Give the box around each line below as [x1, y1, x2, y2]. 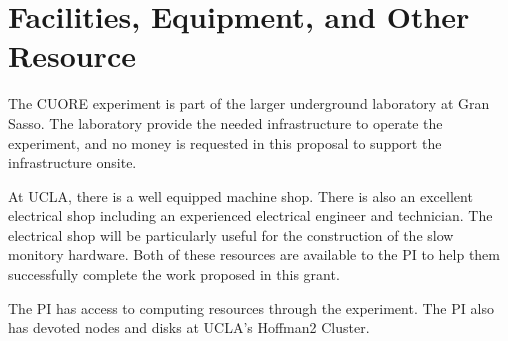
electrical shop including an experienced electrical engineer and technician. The [8, 205, 493, 226]
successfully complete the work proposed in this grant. [8, 264, 340, 285]
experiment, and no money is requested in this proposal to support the [8, 132, 442, 153]
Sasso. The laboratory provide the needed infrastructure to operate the [8, 112, 443, 133]
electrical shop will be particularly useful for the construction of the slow [8, 224, 454, 245]
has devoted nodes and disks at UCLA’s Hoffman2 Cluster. [8, 317, 370, 338]
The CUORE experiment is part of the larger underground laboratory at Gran [8, 93, 490, 114]
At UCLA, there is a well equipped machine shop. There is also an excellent [8, 185, 473, 206]
